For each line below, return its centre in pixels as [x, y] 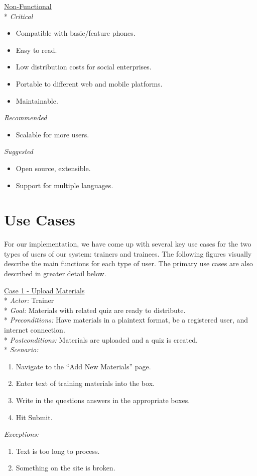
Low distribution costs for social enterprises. [84, 67]
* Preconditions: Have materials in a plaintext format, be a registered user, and [126, 320]
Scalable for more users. [52, 134]
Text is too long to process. [58, 451]
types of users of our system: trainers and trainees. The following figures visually [128, 253]
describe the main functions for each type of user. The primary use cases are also [128, 263]
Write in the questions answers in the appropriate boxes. [103, 400]
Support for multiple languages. [65, 185]
